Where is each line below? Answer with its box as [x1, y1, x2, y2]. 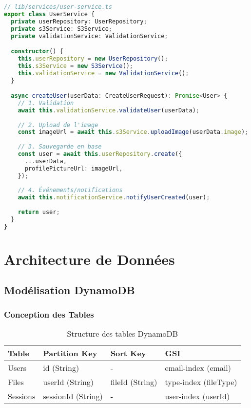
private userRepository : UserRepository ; [11, 18, 147, 25]
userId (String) [43, 376, 94, 388]
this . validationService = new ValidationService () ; [18, 69, 189, 77]
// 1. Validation [18, 99, 74, 107]
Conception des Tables [4, 308, 94, 320]
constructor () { [11, 48, 63, 55]
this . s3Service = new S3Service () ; [18, 62, 133, 69]
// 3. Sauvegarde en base [18, 143, 102, 150]
